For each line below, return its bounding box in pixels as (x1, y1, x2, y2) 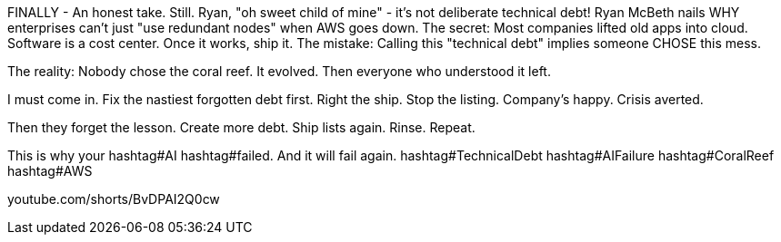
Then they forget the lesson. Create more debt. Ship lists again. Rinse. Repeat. (7, 120, 476, 135)
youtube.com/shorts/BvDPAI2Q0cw (7, 191, 220, 207)
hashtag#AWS (7, 163, 93, 179)
